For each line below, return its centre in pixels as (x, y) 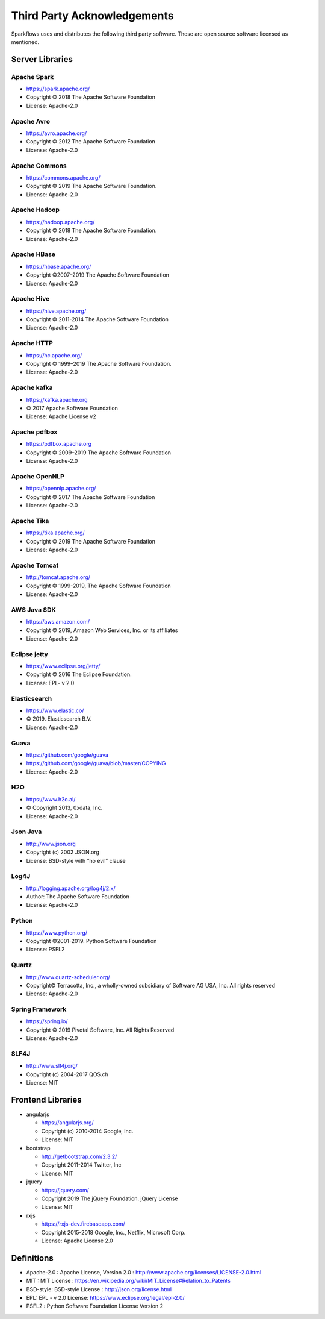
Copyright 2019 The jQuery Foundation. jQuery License (110, 1198)
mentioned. (25, 42)
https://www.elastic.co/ (55, 710)
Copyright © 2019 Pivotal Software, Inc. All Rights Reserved (100, 1030)
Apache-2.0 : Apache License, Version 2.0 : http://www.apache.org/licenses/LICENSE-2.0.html (144, 1272)
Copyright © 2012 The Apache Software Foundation (91, 142)
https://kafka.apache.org (57, 399)
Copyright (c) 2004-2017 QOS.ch (67, 1074)
